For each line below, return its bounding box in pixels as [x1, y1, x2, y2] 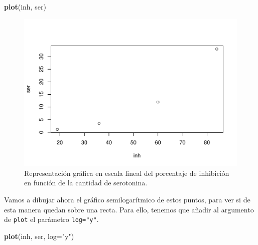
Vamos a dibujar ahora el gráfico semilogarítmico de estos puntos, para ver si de [4, 194, 250, 204]
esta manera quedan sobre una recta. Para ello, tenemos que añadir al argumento [4, 204, 254, 214]
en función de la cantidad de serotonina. [24, 177, 148, 188]
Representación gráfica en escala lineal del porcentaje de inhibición [24, 167, 229, 178]
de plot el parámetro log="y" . [4, 214, 99, 224]
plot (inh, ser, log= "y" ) [4, 230, 74, 241]
